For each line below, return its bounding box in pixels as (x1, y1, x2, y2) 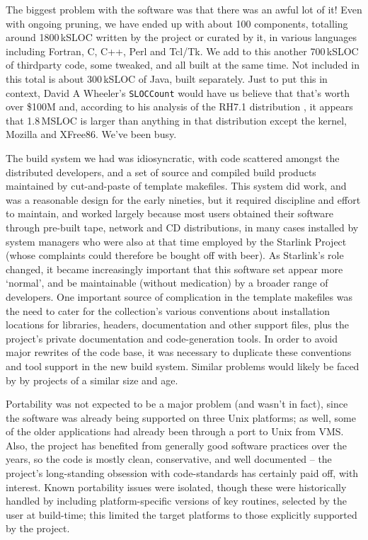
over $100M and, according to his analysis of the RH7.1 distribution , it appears (6, 99, 353, 114)
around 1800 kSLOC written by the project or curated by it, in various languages (6, 30, 357, 45)
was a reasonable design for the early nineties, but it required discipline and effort (6, 192, 361, 207)
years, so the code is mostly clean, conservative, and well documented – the (6, 452, 332, 466)
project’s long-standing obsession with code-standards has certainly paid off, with (6, 466, 359, 481)
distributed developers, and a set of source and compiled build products (6, 164, 316, 179)
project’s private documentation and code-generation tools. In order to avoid (6, 331, 338, 345)
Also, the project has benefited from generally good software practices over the (6, 437, 347, 452)
